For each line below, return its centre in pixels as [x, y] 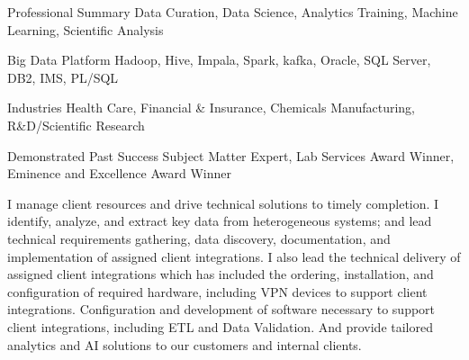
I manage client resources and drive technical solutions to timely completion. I [223, 203]
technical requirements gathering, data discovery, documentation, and [199, 238]
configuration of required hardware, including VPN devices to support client [217, 291]
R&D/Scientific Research [76, 125]
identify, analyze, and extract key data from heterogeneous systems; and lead [220, 221]
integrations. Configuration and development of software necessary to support [221, 309]
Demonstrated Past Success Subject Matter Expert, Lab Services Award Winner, [231, 155]
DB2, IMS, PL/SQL [63, 77]
